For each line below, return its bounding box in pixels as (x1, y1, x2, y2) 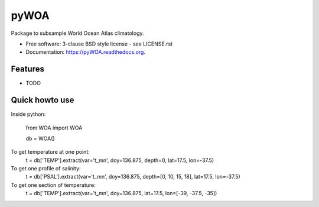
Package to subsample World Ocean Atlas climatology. (11, 30, 144, 37)
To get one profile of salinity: (11, 165, 81, 172)
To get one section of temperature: (11, 181, 96, 189)
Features (11, 64, 44, 74)
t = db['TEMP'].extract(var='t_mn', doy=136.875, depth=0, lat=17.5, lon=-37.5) (25, 157, 214, 164)
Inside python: (11, 111, 46, 118)
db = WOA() (25, 135, 56, 142)
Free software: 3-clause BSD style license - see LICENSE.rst (25, 40, 173, 47)
